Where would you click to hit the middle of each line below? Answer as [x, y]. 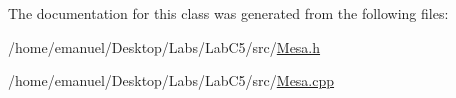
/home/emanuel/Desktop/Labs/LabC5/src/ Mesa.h [164, 46]
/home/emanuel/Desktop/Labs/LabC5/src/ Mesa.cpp [171, 80]
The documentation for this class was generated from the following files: [228, 13]
